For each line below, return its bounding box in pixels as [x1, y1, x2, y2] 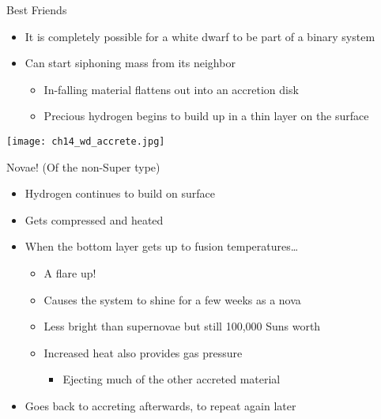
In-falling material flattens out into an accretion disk [43, 81, 299, 97]
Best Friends [6, 2, 67, 17]
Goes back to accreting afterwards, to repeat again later [25, 397, 296, 413]
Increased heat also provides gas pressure [43, 344, 243, 360]
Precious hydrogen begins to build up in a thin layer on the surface [43, 108, 369, 124]
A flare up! [43, 265, 96, 281]
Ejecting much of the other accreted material [62, 371, 281, 387]
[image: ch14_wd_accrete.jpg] [6, 135, 165, 147]
